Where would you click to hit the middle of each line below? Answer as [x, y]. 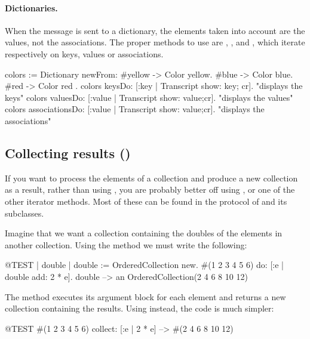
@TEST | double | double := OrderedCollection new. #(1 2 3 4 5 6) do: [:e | [144, 265]
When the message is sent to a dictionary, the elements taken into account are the [155, 30]
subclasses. [24, 213]
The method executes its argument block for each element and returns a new [145, 296]
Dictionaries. [31, 7]
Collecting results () [68, 152]
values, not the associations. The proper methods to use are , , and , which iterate [155, 42]
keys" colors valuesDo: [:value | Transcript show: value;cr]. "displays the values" [149, 97]
